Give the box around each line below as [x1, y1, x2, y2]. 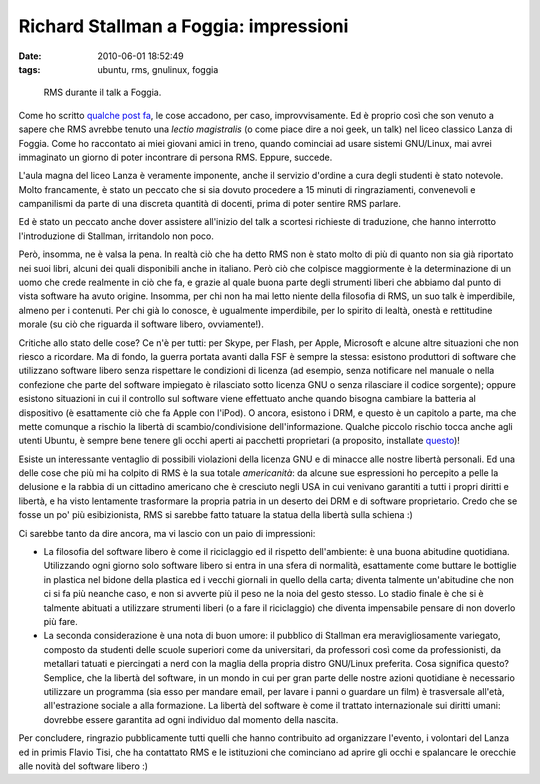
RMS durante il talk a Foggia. [43, 86, 162, 99]
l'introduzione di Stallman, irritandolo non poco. [18, 230, 214, 242]
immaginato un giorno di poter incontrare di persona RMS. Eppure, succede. [18, 151, 333, 163]
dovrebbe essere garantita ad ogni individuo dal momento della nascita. [43, 713, 339, 725]
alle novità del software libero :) [18, 760, 149, 772]
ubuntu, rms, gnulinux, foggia [97, 63, 219, 75]
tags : [18, 63, 41, 75]
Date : [18, 50, 42, 62]
